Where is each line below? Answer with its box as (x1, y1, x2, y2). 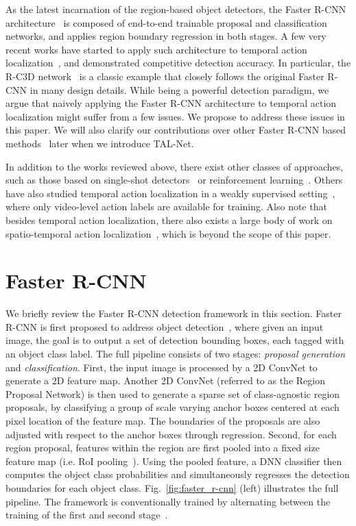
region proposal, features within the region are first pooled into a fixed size (5, 440, 320, 455)
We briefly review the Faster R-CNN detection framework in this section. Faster (5, 306, 342, 321)
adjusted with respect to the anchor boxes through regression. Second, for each (5, 427, 337, 441)
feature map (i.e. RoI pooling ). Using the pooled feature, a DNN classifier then (5, 453, 342, 468)
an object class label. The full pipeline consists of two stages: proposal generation (5, 347, 346, 360)
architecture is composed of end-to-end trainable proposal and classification (5, 15, 327, 29)
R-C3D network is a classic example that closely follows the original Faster (5, 68, 324, 83)
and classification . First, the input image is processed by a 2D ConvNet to (5, 360, 318, 374)
